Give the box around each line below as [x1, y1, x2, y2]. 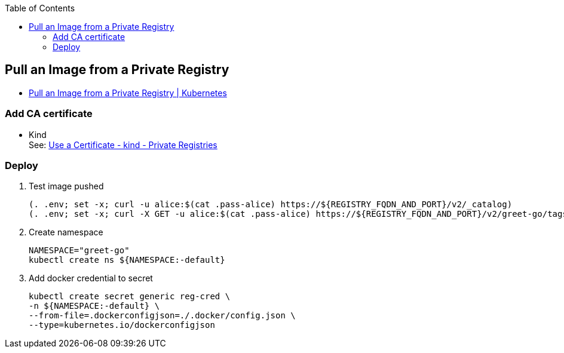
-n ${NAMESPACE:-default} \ [29, 301, 160, 311]
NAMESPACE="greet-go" [29, 245, 130, 256]
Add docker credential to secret [29, 273, 153, 284]
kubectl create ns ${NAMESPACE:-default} [29, 255, 225, 265]
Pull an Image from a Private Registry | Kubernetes [29, 87, 227, 98]
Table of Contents [5, 3, 75, 13]
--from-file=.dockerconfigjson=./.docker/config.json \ [29, 311, 296, 321]
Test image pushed [29, 181, 104, 192]
